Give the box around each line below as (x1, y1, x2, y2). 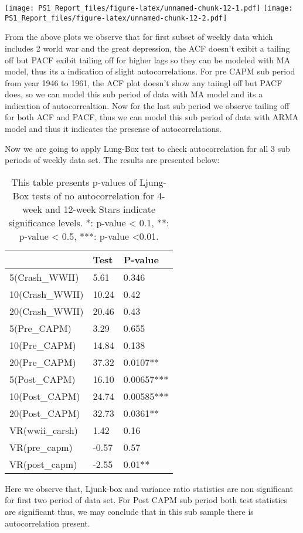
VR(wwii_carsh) (9, 423, 78, 437)
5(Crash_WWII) (9, 270, 79, 284)
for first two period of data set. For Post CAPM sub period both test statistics (5, 494, 288, 506)
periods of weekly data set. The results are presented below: (5, 154, 220, 166)
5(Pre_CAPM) (9, 321, 72, 335)
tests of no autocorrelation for (32, 188, 155, 202)
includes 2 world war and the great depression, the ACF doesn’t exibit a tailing (5, 42, 290, 54)
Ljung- (139, 175, 166, 189)
